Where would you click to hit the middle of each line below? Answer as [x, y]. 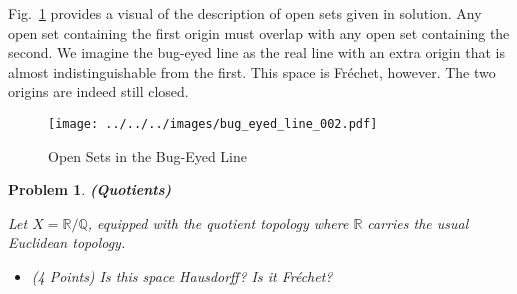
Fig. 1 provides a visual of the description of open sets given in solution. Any [245, 13]
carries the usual [418, 222]
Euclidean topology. [67, 242]
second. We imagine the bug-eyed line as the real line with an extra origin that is [256, 52]
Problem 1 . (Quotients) [90, 189]
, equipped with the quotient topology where [218, 222]
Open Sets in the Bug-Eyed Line [147, 155]
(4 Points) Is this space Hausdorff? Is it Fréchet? [182, 276]
